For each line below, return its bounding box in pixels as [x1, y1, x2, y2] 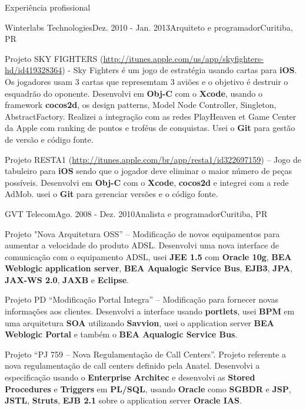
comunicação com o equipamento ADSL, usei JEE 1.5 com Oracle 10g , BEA [5, 250, 292, 263]
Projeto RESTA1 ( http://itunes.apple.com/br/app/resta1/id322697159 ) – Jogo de [5, 153, 301, 165]
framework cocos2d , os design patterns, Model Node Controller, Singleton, [5, 99, 277, 111]
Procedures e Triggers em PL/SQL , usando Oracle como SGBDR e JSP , [5, 382, 291, 395]
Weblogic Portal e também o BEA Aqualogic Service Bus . [5, 328, 238, 340]
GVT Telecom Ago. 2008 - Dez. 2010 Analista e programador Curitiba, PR [5, 207, 268, 219]
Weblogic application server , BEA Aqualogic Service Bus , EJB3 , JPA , [5, 262, 293, 274]
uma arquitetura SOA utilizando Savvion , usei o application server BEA [5, 316, 274, 329]
